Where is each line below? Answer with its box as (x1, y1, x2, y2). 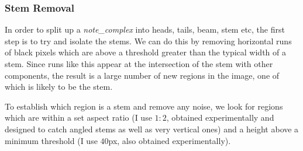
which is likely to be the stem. (5, 80, 113, 93)
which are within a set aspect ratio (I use (5, 111, 152, 124)
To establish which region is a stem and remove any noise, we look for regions (5, 100, 283, 112)
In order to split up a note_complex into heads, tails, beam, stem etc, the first (5, 23, 285, 36)
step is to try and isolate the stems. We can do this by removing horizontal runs (5, 34, 292, 47)
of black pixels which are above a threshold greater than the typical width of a (5, 46, 286, 58)
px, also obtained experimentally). (108, 134, 231, 146)
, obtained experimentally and (166, 111, 274, 124)
